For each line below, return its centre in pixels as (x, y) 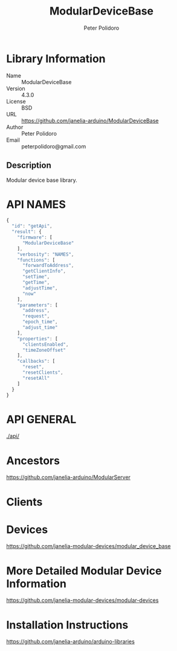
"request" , (36, 316)
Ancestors (33, 461)
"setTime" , (36, 277)
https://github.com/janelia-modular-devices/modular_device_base (88, 546)
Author (15, 127)
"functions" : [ (36, 260)
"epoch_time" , (40, 322)
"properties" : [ (38, 339)
